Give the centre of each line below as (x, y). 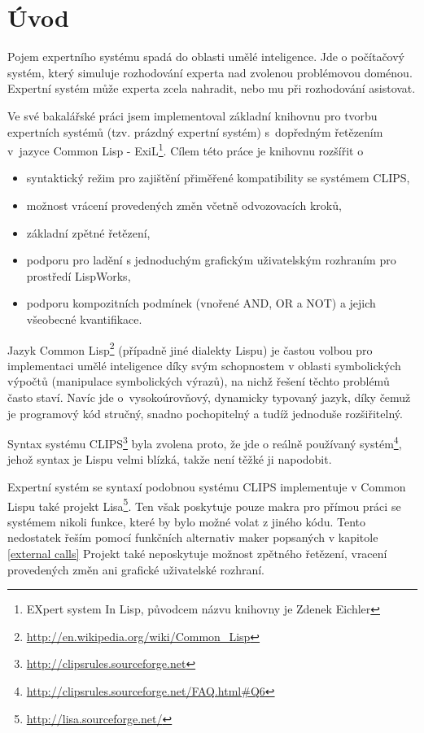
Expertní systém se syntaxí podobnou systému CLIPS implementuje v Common (207, 486)
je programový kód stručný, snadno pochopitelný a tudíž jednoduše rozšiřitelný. (205, 413)
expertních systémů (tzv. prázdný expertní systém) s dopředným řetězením (195, 131)
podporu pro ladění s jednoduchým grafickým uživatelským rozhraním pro (211, 260)
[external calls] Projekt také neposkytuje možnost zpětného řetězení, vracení (197, 553)
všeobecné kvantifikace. (84, 319)
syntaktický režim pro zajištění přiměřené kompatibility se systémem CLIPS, (218, 178)
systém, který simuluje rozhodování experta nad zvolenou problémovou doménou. (210, 72)
